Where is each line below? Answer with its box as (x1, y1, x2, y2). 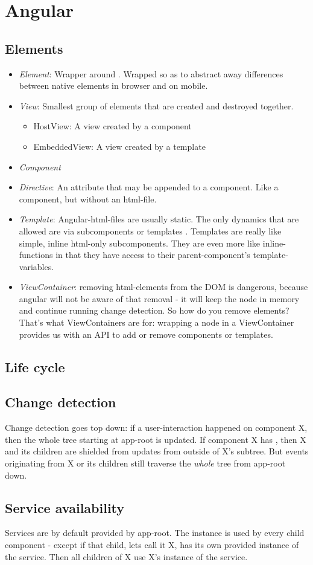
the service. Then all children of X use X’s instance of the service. (5, 550, 248, 563)
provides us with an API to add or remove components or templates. (19, 328, 273, 340)
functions (19, 248, 53, 261)
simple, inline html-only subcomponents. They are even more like (19, 236, 261, 249)
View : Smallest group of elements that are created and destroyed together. (19, 99, 294, 112)
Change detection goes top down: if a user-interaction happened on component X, (5, 421, 308, 434)
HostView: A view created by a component (33, 120, 192, 132)
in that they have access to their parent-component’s (55, 248, 250, 261)
